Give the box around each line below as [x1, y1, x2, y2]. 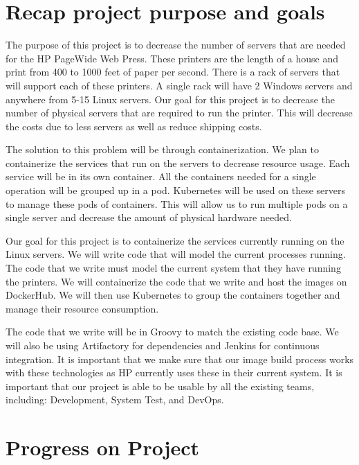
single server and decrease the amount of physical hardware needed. [6, 210, 292, 225]
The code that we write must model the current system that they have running [6, 261, 341, 275]
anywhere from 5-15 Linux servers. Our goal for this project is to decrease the [6, 91, 335, 106]
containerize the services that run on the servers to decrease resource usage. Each [6, 155, 350, 170]
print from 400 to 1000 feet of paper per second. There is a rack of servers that [6, 64, 340, 79]
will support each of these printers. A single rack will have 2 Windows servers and [6, 78, 353, 92]
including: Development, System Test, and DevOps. [6, 392, 224, 407]
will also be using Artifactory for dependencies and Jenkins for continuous [6, 338, 320, 352]
